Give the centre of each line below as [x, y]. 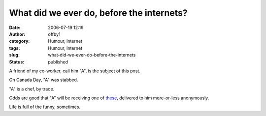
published [58, 62]
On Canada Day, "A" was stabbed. [44, 80]
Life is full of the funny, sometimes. [45, 107]
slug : [14, 55]
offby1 [54, 34]
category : [19, 41]
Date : [15, 28]
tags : [15, 48]
